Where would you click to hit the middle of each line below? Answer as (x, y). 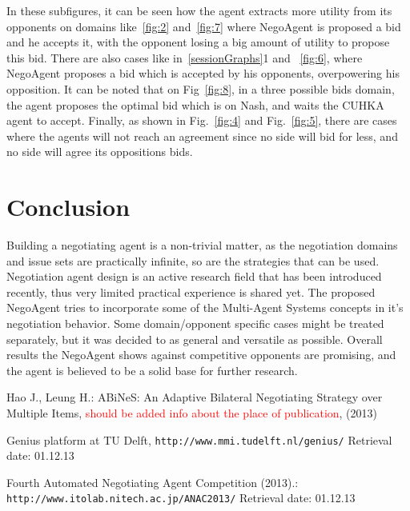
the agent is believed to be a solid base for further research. (152, 370)
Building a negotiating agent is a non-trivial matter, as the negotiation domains (202, 245)
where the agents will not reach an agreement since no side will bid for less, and (202, 136)
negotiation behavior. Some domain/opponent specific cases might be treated (195, 323)
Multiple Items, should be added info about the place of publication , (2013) (192, 413)
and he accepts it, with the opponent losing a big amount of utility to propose (198, 42)
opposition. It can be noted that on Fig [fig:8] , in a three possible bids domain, (201, 88)
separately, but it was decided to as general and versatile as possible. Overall (195, 339)
